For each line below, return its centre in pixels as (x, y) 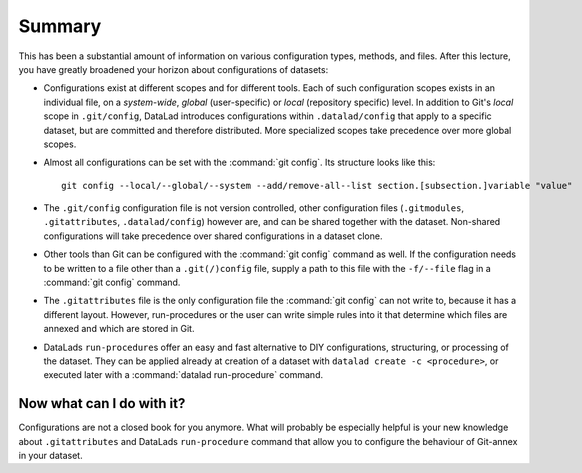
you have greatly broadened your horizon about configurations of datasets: (173, 69)
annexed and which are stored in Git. (119, 329)
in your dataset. (51, 456)
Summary (60, 26)
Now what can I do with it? (102, 403)
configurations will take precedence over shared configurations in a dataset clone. (213, 236)
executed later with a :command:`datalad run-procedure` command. (183, 375)
